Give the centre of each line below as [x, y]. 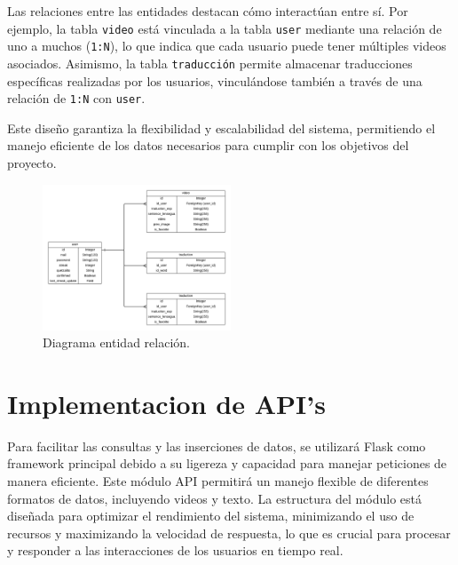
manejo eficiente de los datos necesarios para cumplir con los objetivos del [208, 145]
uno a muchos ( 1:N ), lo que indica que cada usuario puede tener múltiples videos [227, 46]
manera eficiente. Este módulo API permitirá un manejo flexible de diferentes [218, 481]
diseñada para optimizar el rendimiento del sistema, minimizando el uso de [211, 516]
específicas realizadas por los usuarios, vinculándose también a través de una [215, 80]
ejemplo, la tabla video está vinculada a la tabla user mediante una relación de [225, 28]
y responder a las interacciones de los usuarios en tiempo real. [175, 550]
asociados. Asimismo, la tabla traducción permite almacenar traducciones [210, 63]
